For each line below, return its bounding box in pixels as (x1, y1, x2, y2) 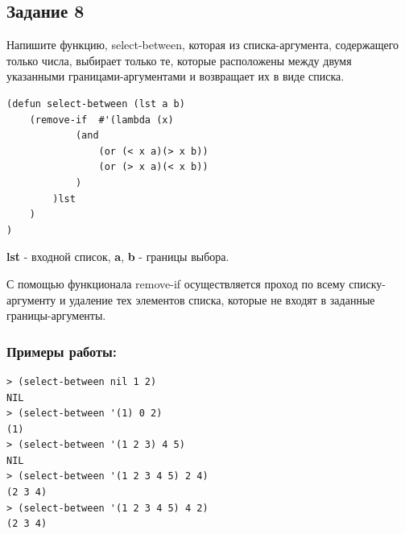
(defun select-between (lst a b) (6, 97, 185, 110)
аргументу (6, 291, 56, 308)
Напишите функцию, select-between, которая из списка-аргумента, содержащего (6, 36, 399, 53)
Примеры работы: (6, 341, 118, 361)
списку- (349, 275, 386, 292)
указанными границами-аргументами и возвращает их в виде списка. (6, 68, 345, 85)
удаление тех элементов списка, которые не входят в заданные (69, 291, 375, 308)
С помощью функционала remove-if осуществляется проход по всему (6, 275, 345, 292)
